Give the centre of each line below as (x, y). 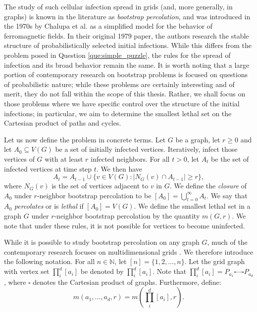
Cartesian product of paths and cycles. (63, 123)
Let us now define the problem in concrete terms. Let (85, 139)
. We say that (227, 195)
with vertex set (27, 271)
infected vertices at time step (48, 168)
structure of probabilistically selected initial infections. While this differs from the (128, 45)
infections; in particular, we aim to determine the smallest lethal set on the (118, 113)
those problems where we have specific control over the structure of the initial (122, 103)
